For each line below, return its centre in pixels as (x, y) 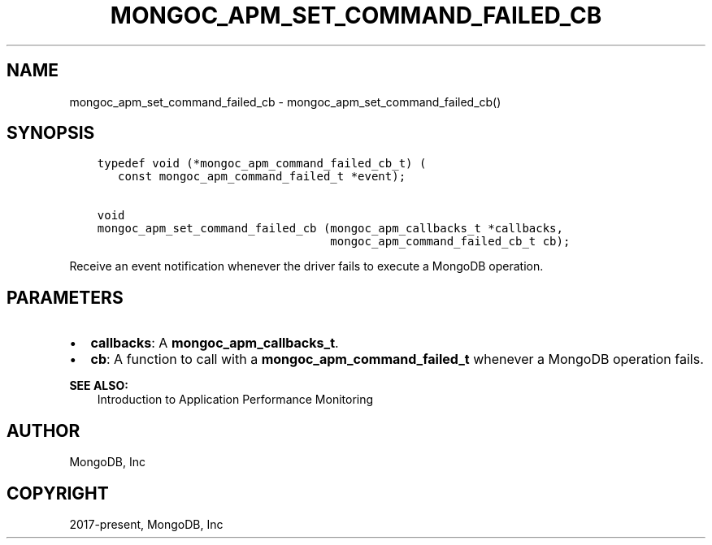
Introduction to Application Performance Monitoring (235, 400)
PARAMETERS (65, 297)
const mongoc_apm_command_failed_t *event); (262, 177)
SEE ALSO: (99, 386)
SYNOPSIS (51, 133)
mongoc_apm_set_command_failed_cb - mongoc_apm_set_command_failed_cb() (285, 102)
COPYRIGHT (58, 493)
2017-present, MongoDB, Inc (146, 524)
